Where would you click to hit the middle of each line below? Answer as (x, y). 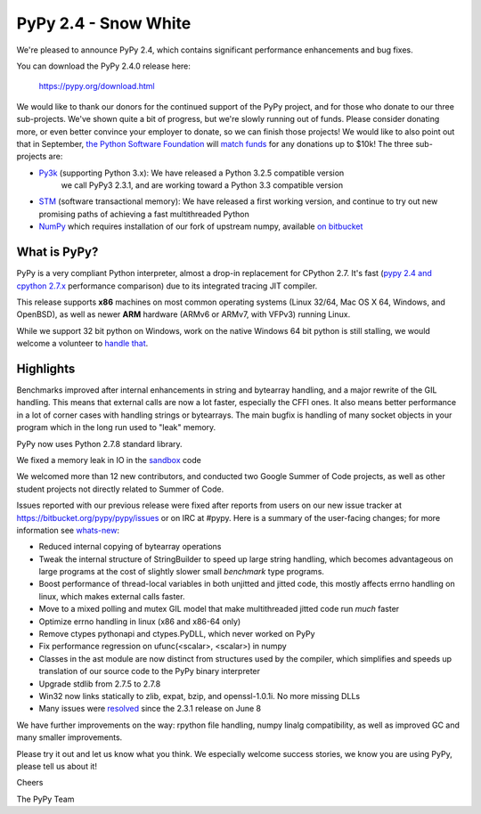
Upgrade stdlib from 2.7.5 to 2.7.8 (100, 684)
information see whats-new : (68, 530)
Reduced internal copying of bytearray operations (130, 547)
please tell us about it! (57, 766)
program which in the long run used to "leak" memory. (116, 427)
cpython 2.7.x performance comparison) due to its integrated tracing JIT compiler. (167, 286)
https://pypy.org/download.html (97, 86)
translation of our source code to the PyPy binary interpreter (150, 672)
